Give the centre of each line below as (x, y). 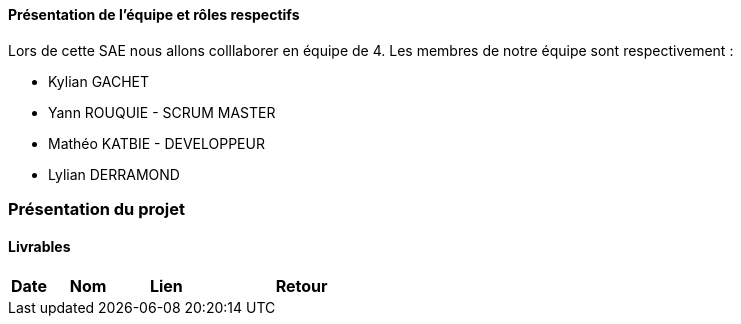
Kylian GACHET (99, 81)
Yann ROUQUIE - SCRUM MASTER (162, 112)
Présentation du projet (96, 208)
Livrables (39, 246)
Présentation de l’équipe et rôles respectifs (154, 14)
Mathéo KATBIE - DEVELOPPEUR (156, 143)
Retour (301, 286)
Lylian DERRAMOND (114, 174)
